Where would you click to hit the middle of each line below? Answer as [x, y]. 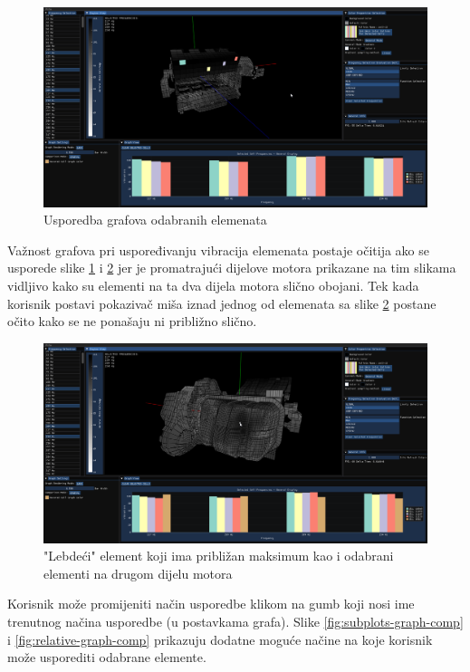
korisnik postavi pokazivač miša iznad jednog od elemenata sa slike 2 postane [222, 303]
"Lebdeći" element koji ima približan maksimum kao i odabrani [219, 556]
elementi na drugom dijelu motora [138, 573]
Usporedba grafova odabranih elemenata [155, 220]
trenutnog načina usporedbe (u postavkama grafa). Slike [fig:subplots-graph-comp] [235, 621]
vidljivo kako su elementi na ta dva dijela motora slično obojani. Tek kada [213, 286]
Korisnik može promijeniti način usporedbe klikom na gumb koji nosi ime [211, 604]
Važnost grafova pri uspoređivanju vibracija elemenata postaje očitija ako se [218, 250]
